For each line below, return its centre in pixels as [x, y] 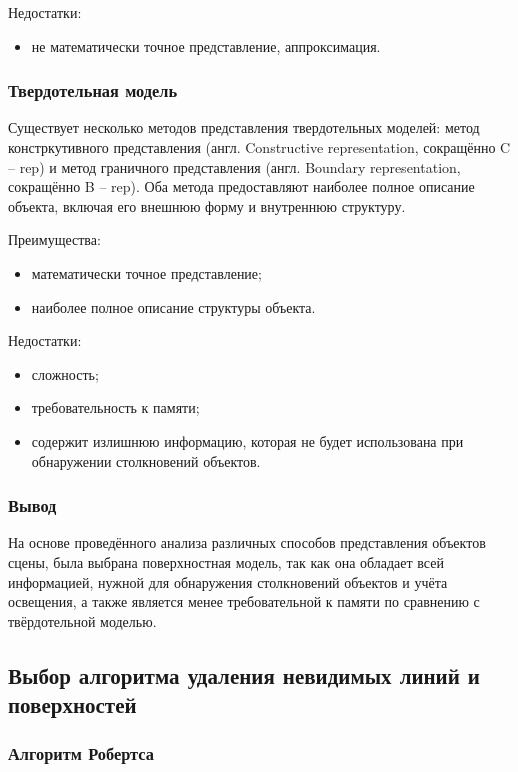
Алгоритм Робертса [81, 753]
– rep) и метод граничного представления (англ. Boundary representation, [234, 166]
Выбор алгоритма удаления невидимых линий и [244, 674]
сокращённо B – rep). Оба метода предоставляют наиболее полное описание [241, 186]
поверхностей [72, 704]
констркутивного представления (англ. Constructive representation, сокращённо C [259, 147]
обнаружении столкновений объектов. [146, 460]
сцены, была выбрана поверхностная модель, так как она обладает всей [226, 561]
